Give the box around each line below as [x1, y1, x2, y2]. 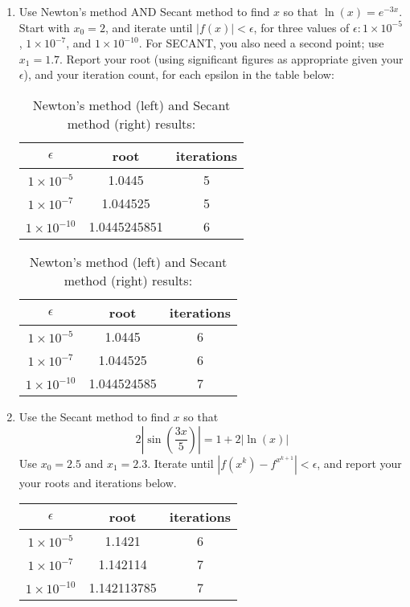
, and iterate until [105, 18, 193, 35]
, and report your [317, 454, 402, 471]
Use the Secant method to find [18, 408, 170, 424]
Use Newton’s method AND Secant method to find [18, 3, 270, 19]
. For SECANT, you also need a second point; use [138, 35, 384, 51]
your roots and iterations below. [18, 474, 177, 490]
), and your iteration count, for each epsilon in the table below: [23, 66, 334, 83]
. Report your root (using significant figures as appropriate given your [59, 50, 404, 67]
